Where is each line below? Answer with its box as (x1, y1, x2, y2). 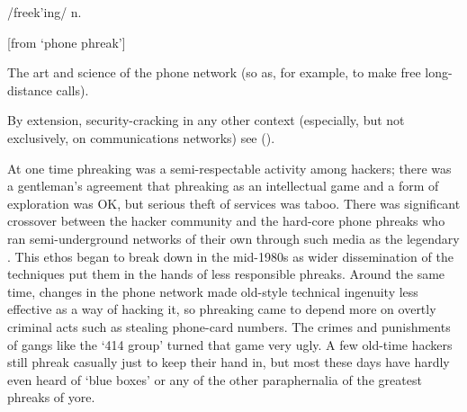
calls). (56, 80, 89, 99)
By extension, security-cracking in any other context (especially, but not (7, 111, 405, 130)
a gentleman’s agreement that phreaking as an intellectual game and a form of (7, 176, 439, 195)
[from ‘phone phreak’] (7, 32, 126, 51)
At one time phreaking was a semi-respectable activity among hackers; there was (7, 158, 452, 177)
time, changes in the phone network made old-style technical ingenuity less (7, 282, 418, 300)
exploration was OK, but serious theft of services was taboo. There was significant (7, 193, 461, 212)
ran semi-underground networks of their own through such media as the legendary (7, 228, 460, 247)
